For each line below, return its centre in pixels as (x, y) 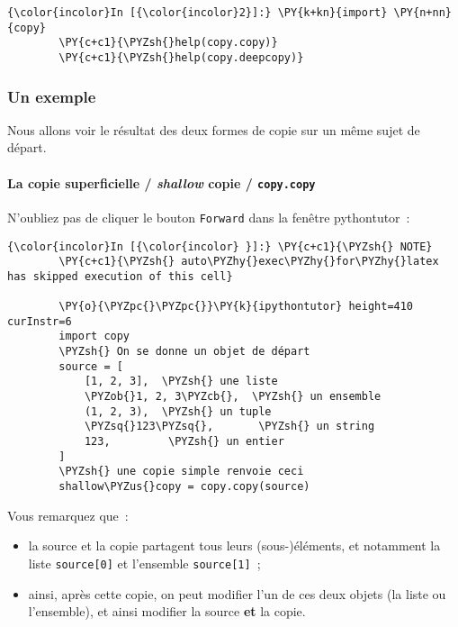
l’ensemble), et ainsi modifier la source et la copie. (167, 611)
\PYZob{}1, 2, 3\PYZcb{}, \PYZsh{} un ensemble (233, 397)
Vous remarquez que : (68, 515)
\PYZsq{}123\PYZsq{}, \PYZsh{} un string (229, 427)
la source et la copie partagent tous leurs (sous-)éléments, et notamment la (234, 545)
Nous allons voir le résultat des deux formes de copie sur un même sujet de (214, 129)
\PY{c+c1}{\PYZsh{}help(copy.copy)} (168, 43)
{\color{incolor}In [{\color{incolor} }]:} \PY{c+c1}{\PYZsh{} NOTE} (220, 246)
